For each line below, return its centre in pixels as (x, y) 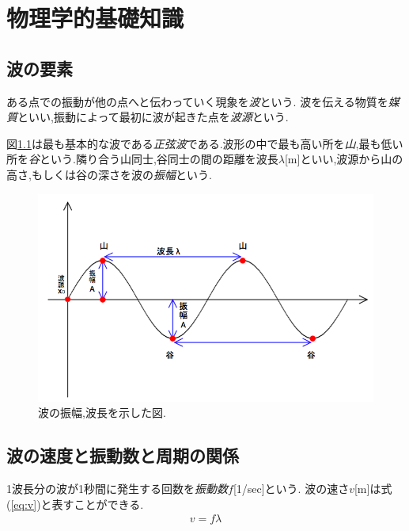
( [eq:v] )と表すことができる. (75, 504)
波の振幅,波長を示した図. (102, 413)
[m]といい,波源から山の (344, 159)
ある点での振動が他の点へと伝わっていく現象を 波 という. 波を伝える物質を (197, 101)
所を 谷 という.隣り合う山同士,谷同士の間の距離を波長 (142, 159)
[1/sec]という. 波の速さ (291, 489)
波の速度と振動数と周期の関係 (123, 455)
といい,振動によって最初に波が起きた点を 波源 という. (153, 117)
